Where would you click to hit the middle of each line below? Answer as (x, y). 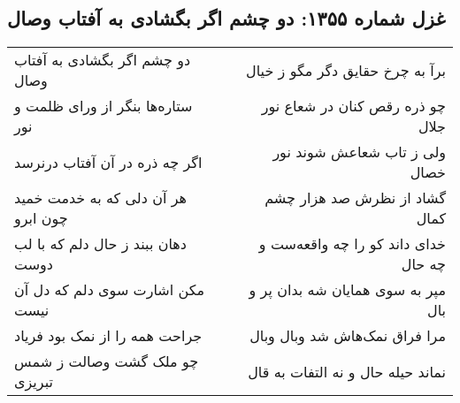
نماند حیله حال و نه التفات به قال (347, 371)
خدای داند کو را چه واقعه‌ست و (352, 244)
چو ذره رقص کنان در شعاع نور (353, 106)
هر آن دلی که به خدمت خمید (100, 198)
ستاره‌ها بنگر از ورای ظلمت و (103, 106)
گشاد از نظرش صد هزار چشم (355, 198)
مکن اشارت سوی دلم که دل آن (110, 290)
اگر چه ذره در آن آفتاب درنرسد (108, 162)
